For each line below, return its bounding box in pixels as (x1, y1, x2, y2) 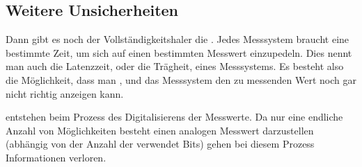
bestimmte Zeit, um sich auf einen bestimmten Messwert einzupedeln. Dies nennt (6, 45, 352, 60)
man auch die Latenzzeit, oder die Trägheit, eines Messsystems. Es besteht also (6, 59, 344, 73)
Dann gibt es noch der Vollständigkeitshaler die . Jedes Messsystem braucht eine (6, 32, 349, 46)
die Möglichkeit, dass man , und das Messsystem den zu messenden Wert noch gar (6, 72, 356, 87)
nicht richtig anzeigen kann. (6, 86, 124, 100)
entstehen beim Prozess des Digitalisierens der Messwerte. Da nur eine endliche (6, 109, 343, 124)
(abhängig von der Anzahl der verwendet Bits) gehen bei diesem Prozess (6, 137, 315, 151)
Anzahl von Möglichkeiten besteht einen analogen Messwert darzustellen (6, 123, 314, 137)
